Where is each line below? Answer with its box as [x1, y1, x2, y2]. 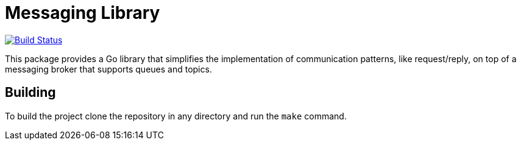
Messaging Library [5, 2, 160, 23]
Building [5, 85, 56, 101]
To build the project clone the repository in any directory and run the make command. [5, 110, 347, 121]
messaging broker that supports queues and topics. [5, 63, 212, 74]
